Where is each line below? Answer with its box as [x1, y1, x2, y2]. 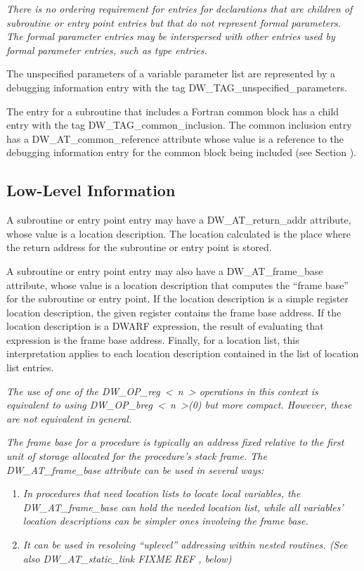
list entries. [6, 360, 54, 375]
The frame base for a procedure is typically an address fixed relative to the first [6, 435, 344, 449]
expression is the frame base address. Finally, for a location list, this [6, 332, 299, 347]
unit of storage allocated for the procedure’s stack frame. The [6, 449, 267, 463]
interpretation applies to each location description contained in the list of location [6, 346, 359, 361]
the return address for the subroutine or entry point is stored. [6, 240, 272, 255]
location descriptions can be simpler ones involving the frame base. [22, 513, 308, 528]
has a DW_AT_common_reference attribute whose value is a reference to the [6, 131, 344, 146]
